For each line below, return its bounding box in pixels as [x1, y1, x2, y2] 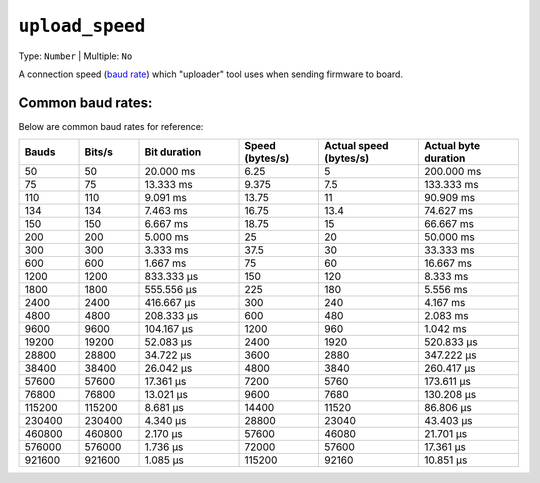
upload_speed [18, 15, 146, 37]
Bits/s [84, 145, 114, 159]
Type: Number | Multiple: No [18, 50, 133, 62]
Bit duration [144, 145, 202, 159]
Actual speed [324, 139, 389, 153]
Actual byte [423, 139, 481, 153]
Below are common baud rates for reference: [18, 120, 204, 132]
